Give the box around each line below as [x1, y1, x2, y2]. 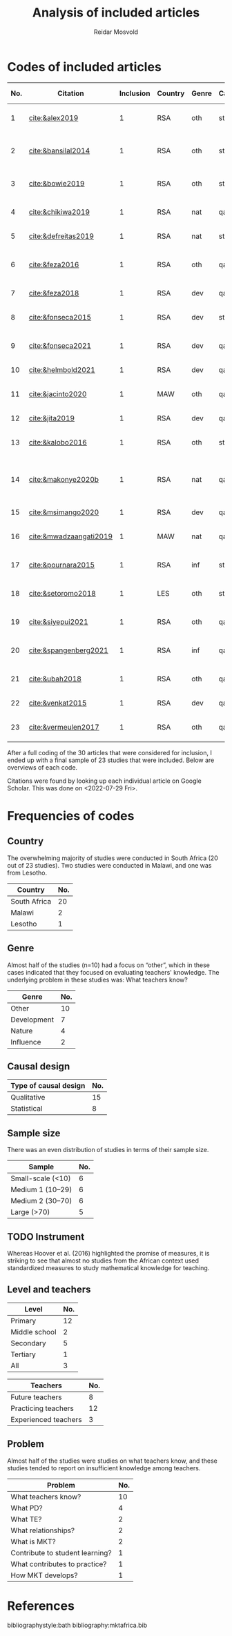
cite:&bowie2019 [28, 178, 85, 188]
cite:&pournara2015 [28, 560, 95, 569]
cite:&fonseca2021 [28, 340, 92, 350]
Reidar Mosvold [93, 28, 139, 36]
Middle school [10, 1327, 57, 1336]
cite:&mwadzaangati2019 [28, 532, 113, 541]
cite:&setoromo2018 [28, 588, 97, 598]
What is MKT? [10, 1537, 57, 1546]
